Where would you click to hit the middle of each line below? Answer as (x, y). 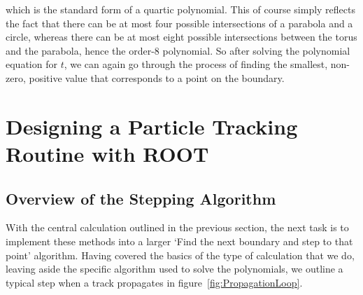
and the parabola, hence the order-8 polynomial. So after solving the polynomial (178, 50)
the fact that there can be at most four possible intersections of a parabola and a (179, 23)
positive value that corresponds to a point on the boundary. (157, 77)
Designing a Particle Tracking (152, 126)
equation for (31, 64)
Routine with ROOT (107, 153)
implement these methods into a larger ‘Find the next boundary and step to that (179, 241)
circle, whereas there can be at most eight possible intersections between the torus (181, 37)
